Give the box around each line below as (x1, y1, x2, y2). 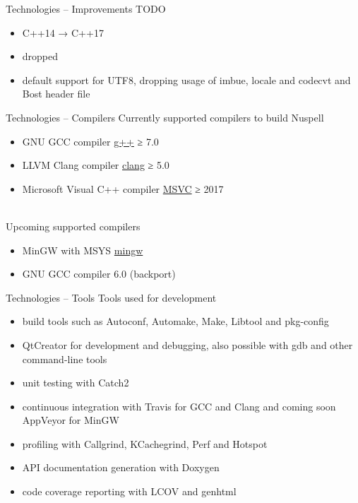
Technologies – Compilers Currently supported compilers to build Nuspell (6, 110, 324, 124)
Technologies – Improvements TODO (6, 1, 166, 16)
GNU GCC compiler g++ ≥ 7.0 (22, 134, 159, 148)
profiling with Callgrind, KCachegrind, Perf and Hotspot (22, 436, 268, 451)
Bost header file (22, 86, 90, 101)
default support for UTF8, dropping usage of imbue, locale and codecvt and (22, 72, 351, 87)
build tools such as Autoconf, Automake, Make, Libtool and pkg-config (22, 314, 329, 329)
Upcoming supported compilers (6, 218, 141, 233)
